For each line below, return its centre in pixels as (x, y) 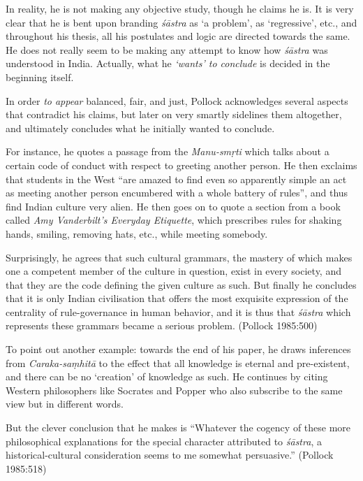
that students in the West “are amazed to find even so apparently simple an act (176, 179)
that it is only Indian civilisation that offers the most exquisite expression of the (177, 298)
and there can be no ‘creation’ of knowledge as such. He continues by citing (167, 376)
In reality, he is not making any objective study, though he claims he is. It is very (180, 8)
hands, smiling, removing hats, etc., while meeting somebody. (137, 233)
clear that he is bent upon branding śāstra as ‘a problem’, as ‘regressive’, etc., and (181, 22)
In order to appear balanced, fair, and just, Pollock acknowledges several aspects (177, 100)
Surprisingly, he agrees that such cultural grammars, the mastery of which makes (179, 257)
